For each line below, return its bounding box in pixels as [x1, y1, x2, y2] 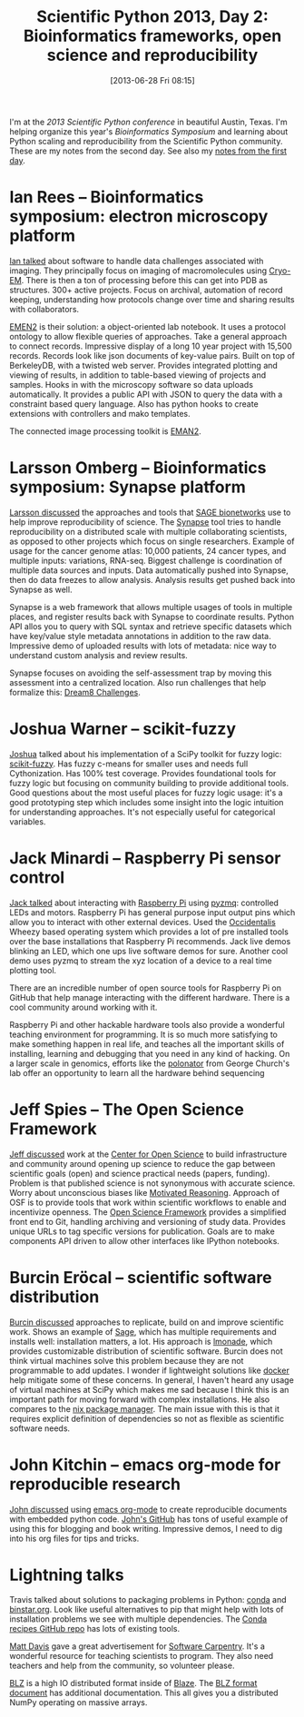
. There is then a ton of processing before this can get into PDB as [21, 274, 269, 285]
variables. [9, 815, 46, 827]
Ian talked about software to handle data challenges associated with [9, 255, 264, 266]
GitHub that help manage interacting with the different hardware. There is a [9, 992, 290, 1002]
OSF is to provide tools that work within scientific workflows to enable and [9, 1197, 288, 1208]
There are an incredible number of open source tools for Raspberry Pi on [9, 982, 281, 993]
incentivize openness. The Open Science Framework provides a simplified [9, 1206, 287, 1218]
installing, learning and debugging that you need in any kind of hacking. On [9, 1048, 290, 1059]
